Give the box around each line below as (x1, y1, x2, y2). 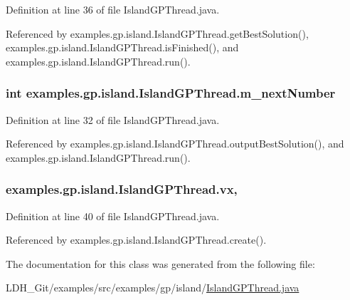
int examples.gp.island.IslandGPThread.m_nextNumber (6, 84, 336, 102)
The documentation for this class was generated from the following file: (6, 256, 315, 271)
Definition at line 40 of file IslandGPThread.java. (6, 208, 220, 223)
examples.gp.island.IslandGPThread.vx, (6, 180, 238, 198)
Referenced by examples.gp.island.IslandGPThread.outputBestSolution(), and (6, 136, 344, 151)
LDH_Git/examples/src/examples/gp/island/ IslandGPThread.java (6, 280, 299, 295)
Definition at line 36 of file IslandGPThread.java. (6, 2, 220, 16)
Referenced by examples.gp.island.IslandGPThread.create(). (6, 232, 267, 247)
